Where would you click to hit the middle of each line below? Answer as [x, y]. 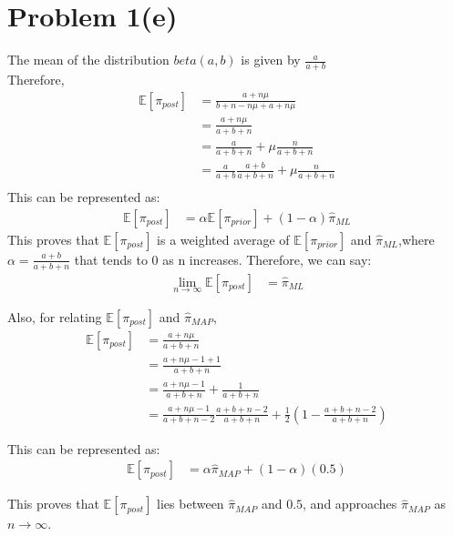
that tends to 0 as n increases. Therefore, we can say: [223, 259]
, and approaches [350, 504]
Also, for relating [55, 316]
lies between [190, 504]
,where [417, 239]
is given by [271, 60]
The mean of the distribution [88, 60]
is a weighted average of [223, 239]
